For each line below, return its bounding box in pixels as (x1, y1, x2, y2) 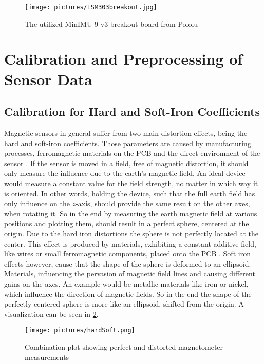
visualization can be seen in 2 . (4, 308, 99, 319)
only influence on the (4, 198, 70, 209)
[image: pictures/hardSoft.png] (25, 327, 135, 334)
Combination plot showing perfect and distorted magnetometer (25, 341, 223, 352)
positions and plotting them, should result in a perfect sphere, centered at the (4, 218, 249, 229)
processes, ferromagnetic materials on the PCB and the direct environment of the (4, 148, 260, 158)
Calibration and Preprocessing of (4, 48, 243, 69)
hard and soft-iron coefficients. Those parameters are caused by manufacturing (4, 137, 251, 148)
